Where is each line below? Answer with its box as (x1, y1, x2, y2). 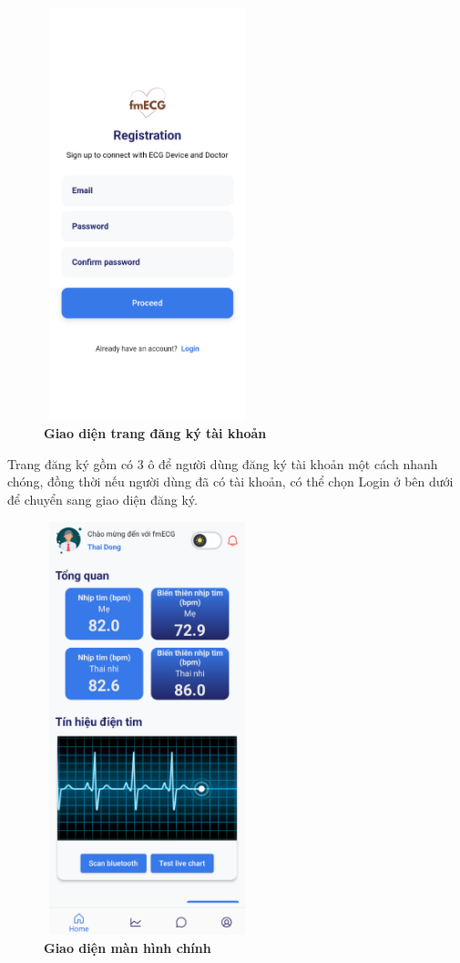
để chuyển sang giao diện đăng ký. (7, 489, 198, 508)
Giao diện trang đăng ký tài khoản (44, 424, 267, 443)
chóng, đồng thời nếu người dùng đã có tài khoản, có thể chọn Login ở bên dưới (7, 472, 454, 491)
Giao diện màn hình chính (44, 937, 211, 957)
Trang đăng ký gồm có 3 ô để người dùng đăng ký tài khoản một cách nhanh (7, 454, 438, 473)
